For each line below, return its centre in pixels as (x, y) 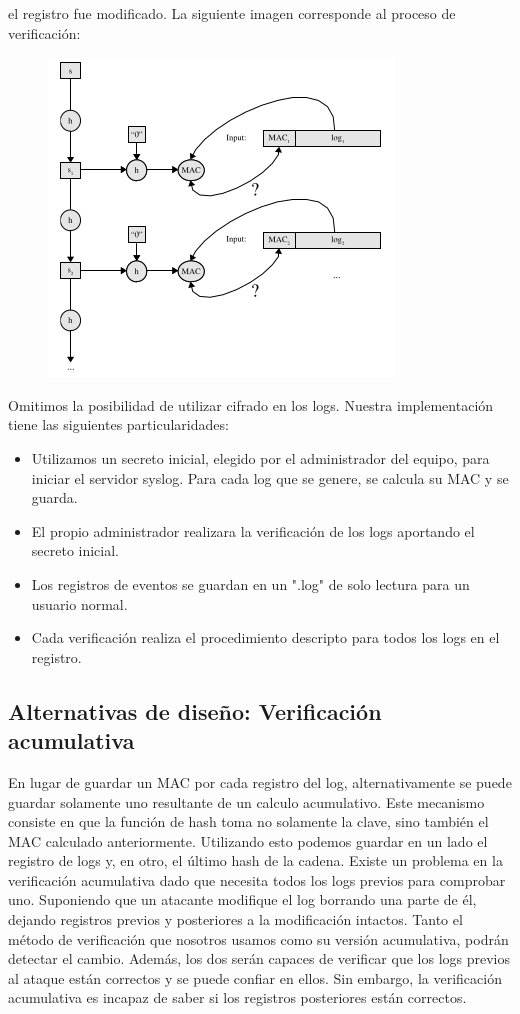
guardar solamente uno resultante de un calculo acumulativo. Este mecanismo (246, 801)
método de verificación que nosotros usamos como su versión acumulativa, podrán (258, 938)
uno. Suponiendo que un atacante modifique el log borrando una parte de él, (242, 899)
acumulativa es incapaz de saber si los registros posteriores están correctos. (237, 997)
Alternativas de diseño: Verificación (195, 710)
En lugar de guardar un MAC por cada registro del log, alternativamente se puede (260, 781)
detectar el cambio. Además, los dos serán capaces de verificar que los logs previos (259, 958)
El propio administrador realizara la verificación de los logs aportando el (253, 530)
